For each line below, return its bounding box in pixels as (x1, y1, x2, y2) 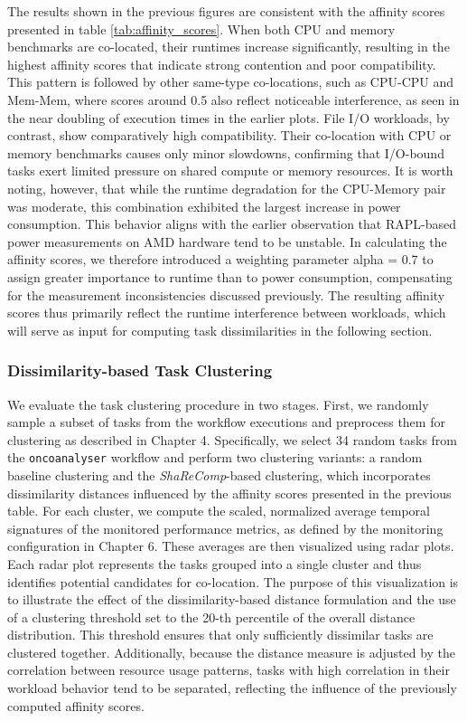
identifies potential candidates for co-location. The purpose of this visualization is (7, 572, 459, 591)
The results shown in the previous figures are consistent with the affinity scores (7, 2, 445, 20)
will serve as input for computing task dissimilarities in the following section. (7, 320, 433, 339)
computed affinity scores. (7, 696, 145, 715)
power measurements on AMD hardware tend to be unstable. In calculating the (7, 232, 447, 251)
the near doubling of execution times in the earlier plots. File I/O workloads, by (7, 108, 450, 127)
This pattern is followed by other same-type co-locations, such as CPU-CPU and (7, 72, 454, 91)
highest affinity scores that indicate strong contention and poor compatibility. (7, 54, 436, 73)
